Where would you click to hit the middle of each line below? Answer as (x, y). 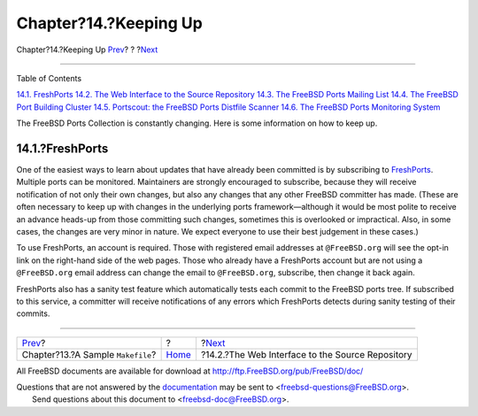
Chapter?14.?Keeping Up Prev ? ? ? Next (87, 50)
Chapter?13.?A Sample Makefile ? (89, 354)
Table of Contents (49, 78)
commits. (33, 313)
